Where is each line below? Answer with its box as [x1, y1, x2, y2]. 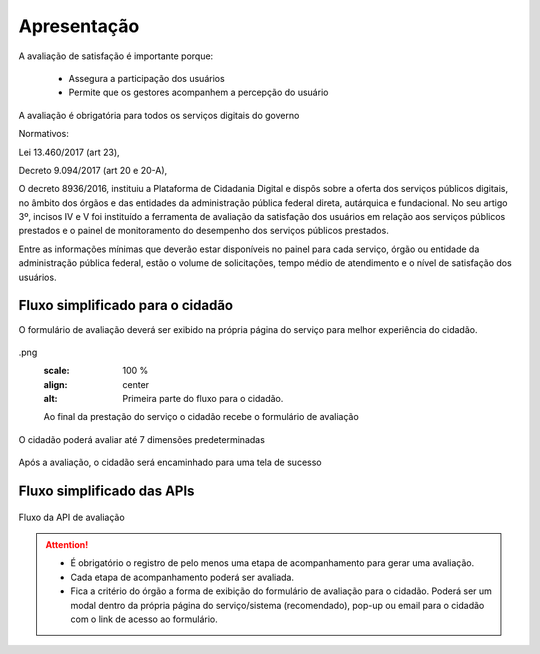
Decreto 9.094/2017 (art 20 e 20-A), [18, 164, 168, 176]
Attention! [45, 539, 89, 551]
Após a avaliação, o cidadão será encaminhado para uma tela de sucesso [18, 456, 322, 469]
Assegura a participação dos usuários [68, 72, 225, 84]
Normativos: [18, 128, 69, 140]
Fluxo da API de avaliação [18, 511, 125, 523]
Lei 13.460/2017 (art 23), [18, 146, 120, 158]
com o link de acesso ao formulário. [70, 613, 219, 625]
